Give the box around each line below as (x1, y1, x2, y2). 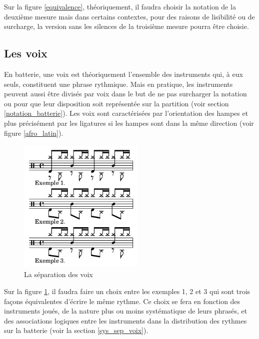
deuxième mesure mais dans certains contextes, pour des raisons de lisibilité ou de (4, 11, 255, 21)
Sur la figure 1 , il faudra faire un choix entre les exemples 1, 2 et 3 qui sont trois (4, 286, 250, 296)
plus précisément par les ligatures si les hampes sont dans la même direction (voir (4, 117, 254, 128)
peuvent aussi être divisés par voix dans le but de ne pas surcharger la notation (4, 88, 247, 99)
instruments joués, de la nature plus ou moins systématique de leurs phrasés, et (4, 306, 247, 316)
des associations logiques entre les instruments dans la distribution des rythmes (4, 315, 247, 326)
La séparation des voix (24, 269, 93, 280)
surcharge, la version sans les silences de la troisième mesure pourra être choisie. (4, 21, 249, 31)
